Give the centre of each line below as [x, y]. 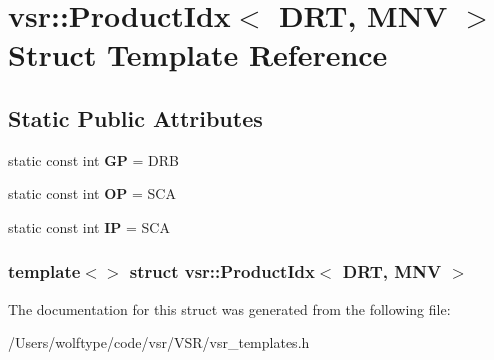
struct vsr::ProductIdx [222, 271]
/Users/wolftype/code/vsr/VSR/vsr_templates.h [159, 342]
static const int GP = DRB [94, 159]
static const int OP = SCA [92, 193]
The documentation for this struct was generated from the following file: [229, 308]
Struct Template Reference [198, 54]
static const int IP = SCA [89, 226]
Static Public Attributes [135, 117]
